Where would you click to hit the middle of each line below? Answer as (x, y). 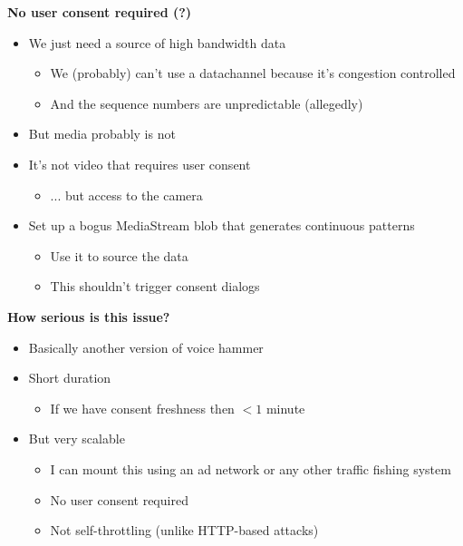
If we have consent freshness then (142, 408)
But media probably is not (102, 134)
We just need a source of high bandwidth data (157, 42)
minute (285, 408)
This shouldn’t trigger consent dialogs (155, 286)
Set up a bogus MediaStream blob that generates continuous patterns (222, 225)
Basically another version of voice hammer (146, 347)
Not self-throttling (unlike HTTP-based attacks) (184, 530)
